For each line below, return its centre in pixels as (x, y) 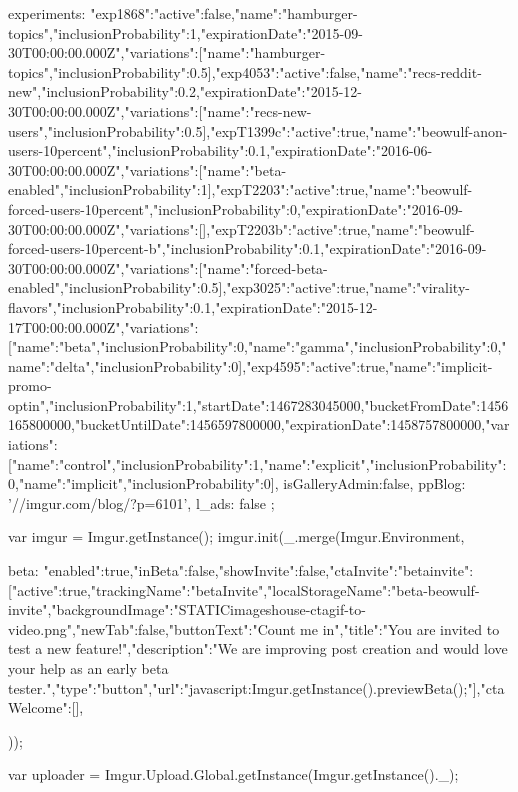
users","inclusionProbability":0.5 (105, 130)
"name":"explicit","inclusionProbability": (385, 463)
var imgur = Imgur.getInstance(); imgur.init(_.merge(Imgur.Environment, (236, 536)
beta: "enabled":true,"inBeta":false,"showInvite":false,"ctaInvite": (203, 570)
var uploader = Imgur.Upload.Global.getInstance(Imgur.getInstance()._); (233, 774)
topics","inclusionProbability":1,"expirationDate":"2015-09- (185, 32)
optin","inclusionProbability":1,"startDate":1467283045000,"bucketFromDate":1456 (258, 404)
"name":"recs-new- (257, 110)
